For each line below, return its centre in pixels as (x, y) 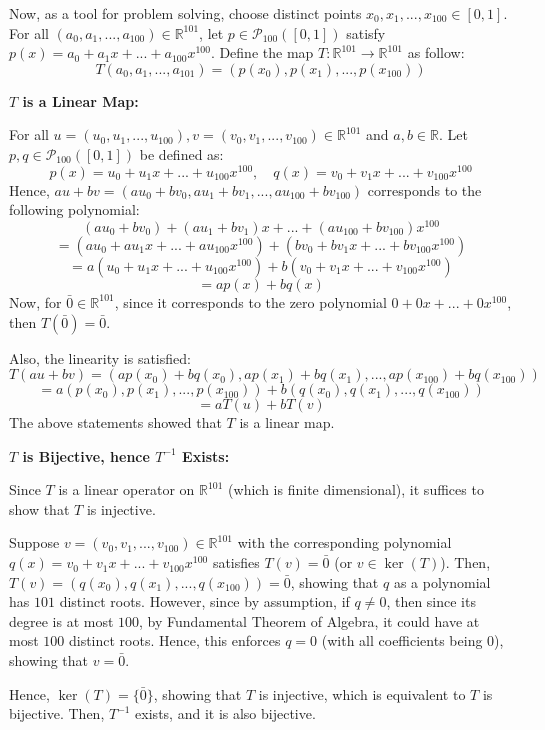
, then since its (431, 601)
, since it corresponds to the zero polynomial (250, 301)
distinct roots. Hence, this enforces (174, 640)
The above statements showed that (115, 422)
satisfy (366, 32)
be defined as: (181, 153)
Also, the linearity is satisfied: (100, 357)
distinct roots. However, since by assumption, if (204, 601)
